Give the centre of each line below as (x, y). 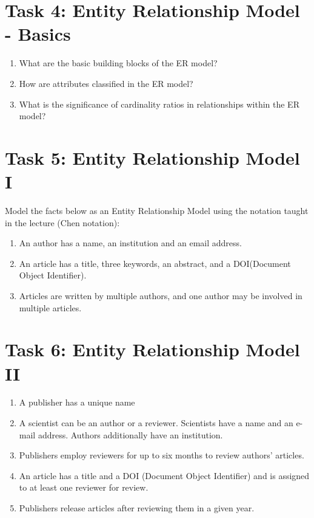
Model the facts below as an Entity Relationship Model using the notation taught (157, 210)
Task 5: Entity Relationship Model (152, 157)
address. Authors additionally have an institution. (130, 434)
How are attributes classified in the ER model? (106, 83)
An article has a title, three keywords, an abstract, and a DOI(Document (155, 263)
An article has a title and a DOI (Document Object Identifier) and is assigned (164, 475)
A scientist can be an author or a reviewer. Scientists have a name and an (156, 423)
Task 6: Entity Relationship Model (152, 349)
